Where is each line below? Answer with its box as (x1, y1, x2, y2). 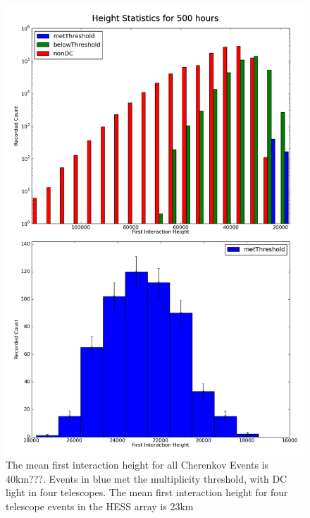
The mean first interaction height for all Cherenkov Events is (6, 457, 269, 472)
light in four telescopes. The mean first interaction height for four (6, 485, 288, 500)
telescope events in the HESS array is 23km (6, 498, 194, 513)
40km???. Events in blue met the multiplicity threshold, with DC (6, 471, 287, 486)
